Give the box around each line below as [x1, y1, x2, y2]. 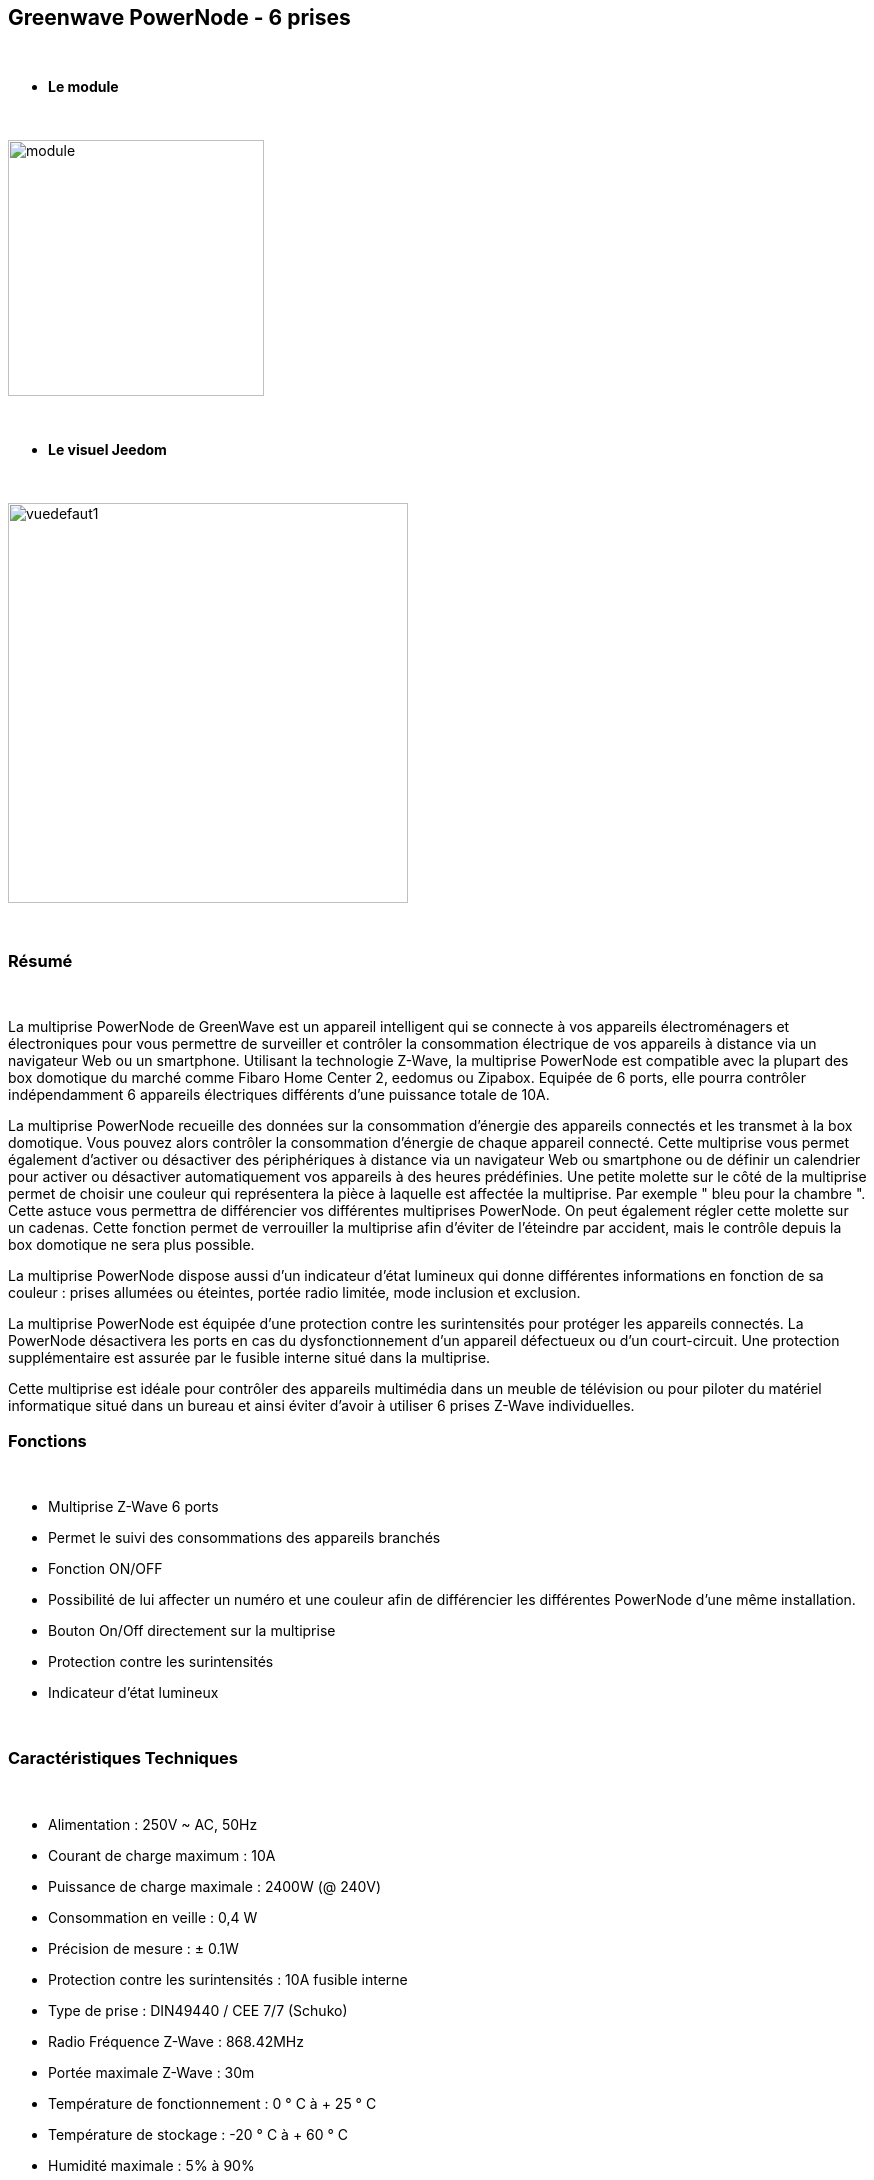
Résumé [8, 950, 73, 971]
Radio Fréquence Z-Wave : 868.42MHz [48, 2032, 305, 2050]
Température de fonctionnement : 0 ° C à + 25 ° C [48, 2094, 377, 2112]
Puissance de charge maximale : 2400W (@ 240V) [48, 1877, 382, 1895]
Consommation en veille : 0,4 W [48, 1908, 258, 1926]
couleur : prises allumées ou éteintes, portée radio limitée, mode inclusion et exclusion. [8, 1284, 581, 1302]
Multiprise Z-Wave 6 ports [48, 1497, 219, 1515]
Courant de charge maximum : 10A [48, 1846, 276, 1864]
